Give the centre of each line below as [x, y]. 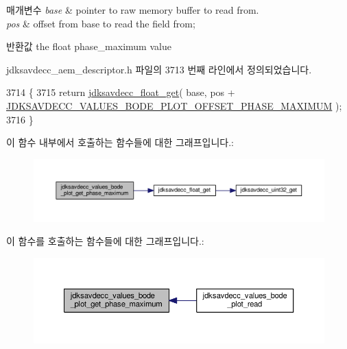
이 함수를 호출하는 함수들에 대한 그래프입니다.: [105, 241]
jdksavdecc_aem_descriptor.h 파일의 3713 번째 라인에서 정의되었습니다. [159, 69]
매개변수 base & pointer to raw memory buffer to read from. [133, 10]
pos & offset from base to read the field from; [101, 23]
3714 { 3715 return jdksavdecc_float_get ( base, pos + [121, 92]
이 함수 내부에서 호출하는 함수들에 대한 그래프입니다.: [120, 142]
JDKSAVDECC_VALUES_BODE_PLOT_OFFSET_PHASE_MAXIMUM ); [174, 105]
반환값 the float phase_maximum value [89, 46]
